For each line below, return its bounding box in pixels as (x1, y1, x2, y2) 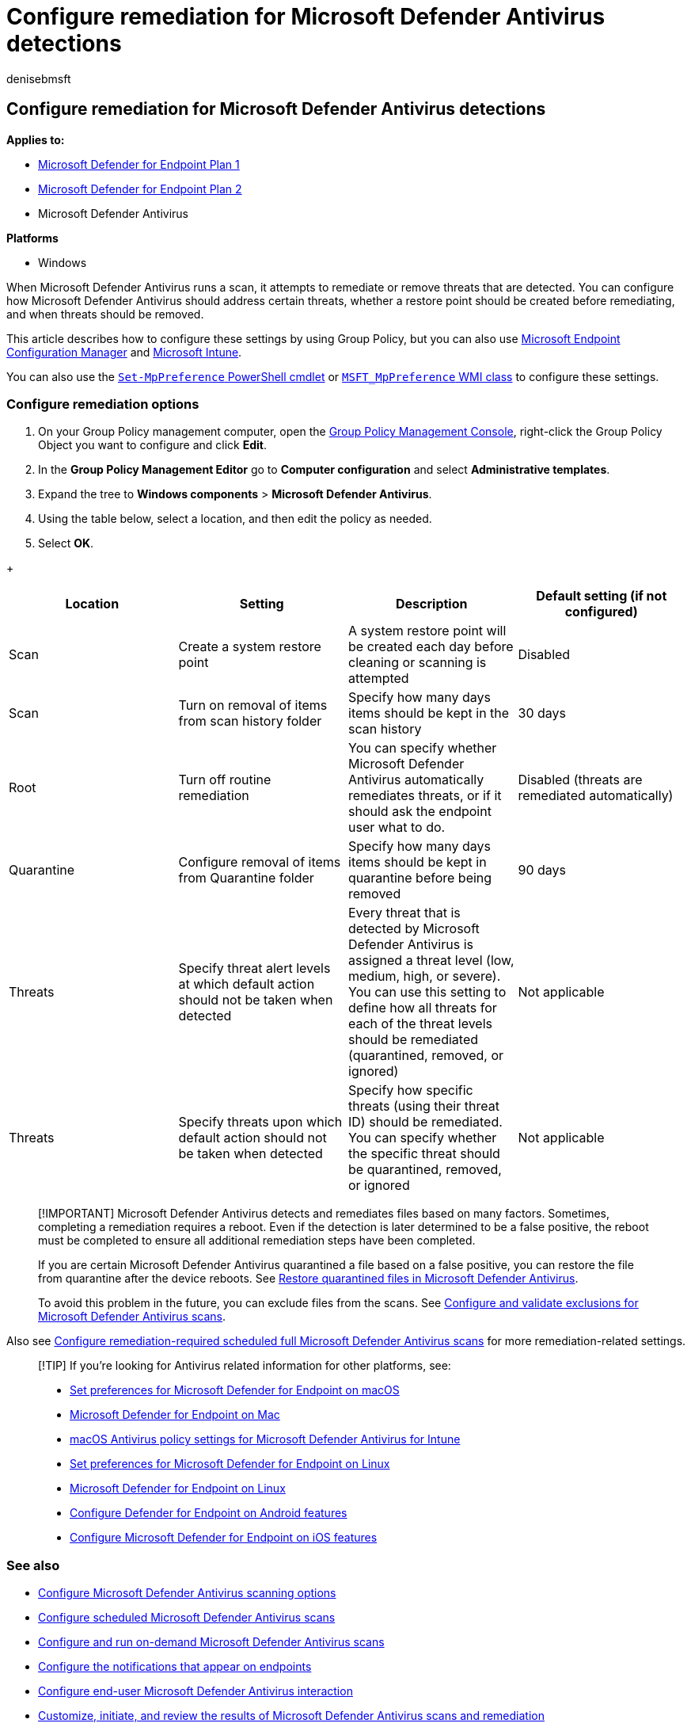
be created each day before (348, 639, 514, 655)
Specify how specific (348, 1082, 473, 1099)
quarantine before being (348, 870, 492, 886)
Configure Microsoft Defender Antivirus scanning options (38, 1586, 336, 1600)
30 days (518, 705, 566, 722)
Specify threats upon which (178, 1114, 343, 1130)
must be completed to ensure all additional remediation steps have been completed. (38, 1233, 476, 1248)
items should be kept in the (348, 705, 510, 722)
